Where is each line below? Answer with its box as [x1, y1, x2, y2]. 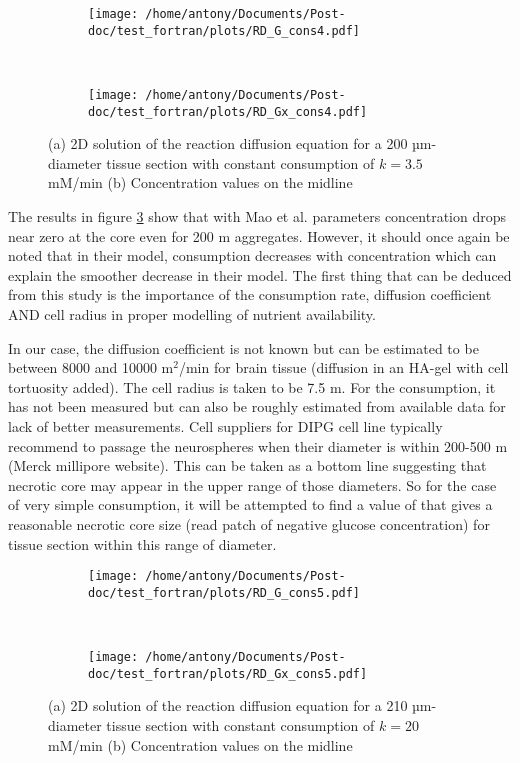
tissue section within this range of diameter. [8, 533, 277, 554]
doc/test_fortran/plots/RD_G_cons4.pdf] [88, 23, 361, 38]
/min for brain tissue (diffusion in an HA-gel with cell [178, 357, 509, 378]
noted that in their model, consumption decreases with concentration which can [8, 245, 497, 266]
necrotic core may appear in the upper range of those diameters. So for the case [8, 474, 497, 495]
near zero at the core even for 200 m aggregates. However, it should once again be [8, 225, 510, 246]
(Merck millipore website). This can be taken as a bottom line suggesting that [8, 455, 487, 476]
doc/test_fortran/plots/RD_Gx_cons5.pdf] [88, 666, 368, 681]
